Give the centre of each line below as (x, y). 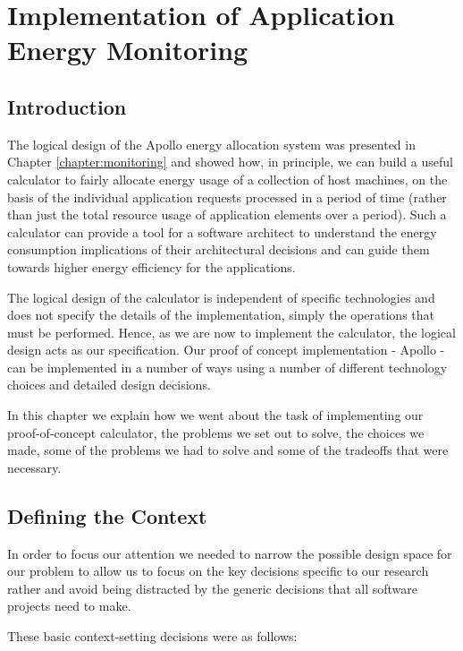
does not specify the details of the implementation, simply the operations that (221, 315)
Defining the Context (107, 515)
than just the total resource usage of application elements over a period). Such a (227, 214)
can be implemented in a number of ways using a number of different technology (227, 367)
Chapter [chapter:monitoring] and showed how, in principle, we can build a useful (230, 162)
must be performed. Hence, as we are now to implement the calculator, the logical (231, 332)
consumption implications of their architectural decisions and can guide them (219, 249)
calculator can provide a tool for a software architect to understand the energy (222, 231)
